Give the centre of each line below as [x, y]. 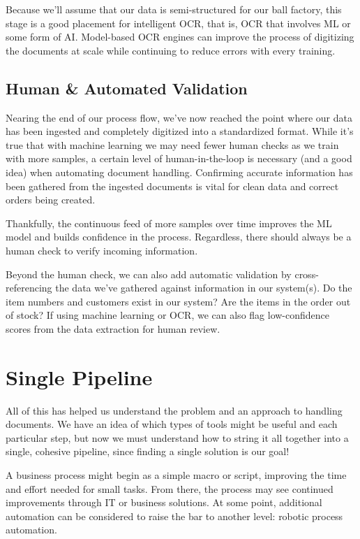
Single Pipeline [79, 376]
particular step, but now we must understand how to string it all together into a [177, 437]
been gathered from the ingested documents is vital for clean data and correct [172, 186]
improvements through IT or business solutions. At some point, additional [164, 502]
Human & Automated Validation [127, 88]
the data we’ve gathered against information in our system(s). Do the [204, 288]
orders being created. [51, 200]
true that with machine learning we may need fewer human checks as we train [172, 144]
